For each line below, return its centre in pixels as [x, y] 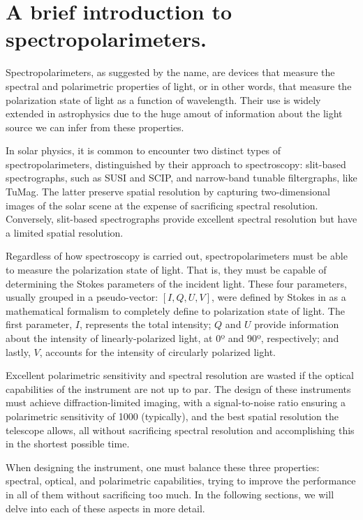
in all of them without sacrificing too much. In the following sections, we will [170, 494]
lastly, [18, 351]
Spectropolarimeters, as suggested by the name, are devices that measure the [170, 72]
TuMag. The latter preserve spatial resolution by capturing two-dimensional [168, 192]
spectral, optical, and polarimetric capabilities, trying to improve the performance [181, 481]
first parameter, [39, 324]
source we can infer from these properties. [95, 127]
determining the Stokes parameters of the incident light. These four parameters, [176, 283]
